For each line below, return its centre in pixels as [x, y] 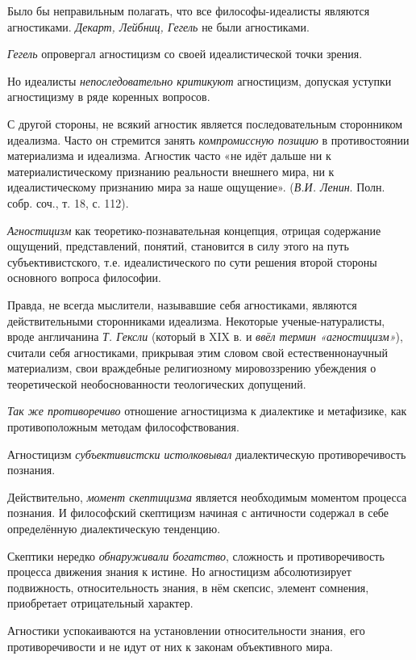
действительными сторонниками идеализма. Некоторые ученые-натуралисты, [196, 320]
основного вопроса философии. [84, 277]
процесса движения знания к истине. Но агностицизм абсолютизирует [179, 572]
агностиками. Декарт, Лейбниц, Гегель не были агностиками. [158, 26]
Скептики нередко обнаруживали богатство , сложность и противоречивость [196, 555]
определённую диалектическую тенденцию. [114, 529]
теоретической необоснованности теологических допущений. [157, 383]
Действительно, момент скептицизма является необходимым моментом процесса [207, 496]
